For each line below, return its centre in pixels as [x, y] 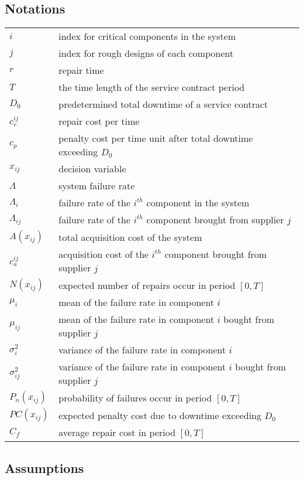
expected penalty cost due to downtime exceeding [160, 415]
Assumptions [44, 467]
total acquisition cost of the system [130, 237]
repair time [81, 70]
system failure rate [97, 186]
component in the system [198, 203]
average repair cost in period [117, 433]
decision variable [92, 169]
